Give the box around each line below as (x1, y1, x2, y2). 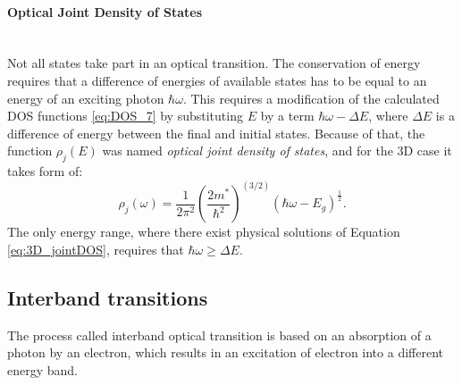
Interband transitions (7, 283, 208, 311)
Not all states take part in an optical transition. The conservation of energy (7, 54, 421, 72)
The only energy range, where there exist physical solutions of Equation (7, 222, 400, 241)
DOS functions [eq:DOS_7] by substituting (7, 106, 243, 125)
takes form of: (7, 162, 83, 180)
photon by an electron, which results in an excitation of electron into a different (7, 343, 443, 362)
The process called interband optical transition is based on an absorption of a (7, 325, 432, 344)
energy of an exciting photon (7, 88, 164, 107)
